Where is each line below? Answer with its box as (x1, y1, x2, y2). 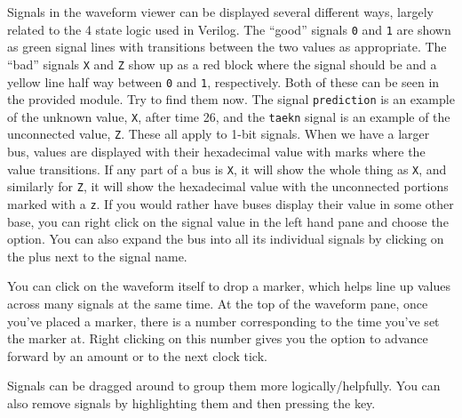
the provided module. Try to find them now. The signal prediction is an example (7, 90, 455, 109)
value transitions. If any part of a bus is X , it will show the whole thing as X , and (7, 159, 447, 178)
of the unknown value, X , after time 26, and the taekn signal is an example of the (7, 107, 450, 125)
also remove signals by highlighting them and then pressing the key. (7, 394, 376, 413)
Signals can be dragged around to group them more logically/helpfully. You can (7, 376, 441, 395)
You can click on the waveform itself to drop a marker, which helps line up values (7, 277, 450, 295)
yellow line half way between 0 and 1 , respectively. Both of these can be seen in (7, 72, 440, 91)
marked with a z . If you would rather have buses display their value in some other (7, 195, 454, 213)
